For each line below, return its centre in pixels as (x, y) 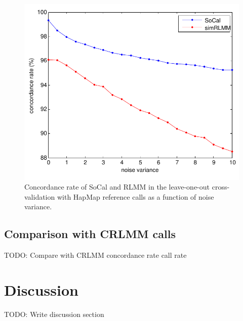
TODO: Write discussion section (54, 314)
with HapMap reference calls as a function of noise (135, 196)
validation (40, 196)
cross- (221, 187)
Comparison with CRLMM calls (90, 234)
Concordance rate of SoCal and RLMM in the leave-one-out (117, 187)
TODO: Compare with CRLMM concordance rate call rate (95, 255)
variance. (38, 207)
